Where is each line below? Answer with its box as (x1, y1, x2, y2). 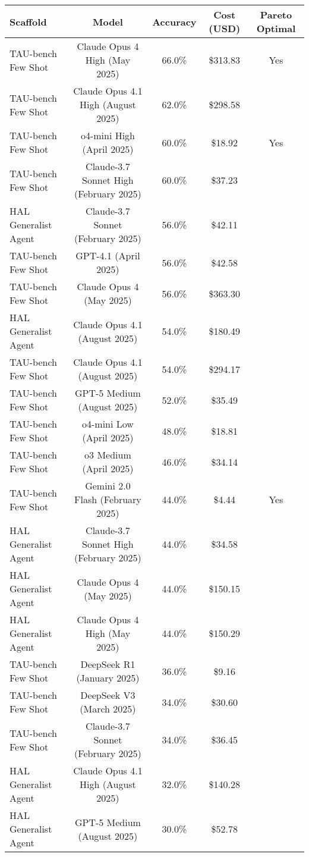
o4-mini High (80, 128, 135, 142)
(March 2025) (80, 702, 136, 715)
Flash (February (74, 492, 141, 506)
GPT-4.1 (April (75, 249, 140, 262)
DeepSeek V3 (80, 688, 135, 702)
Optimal (256, 21, 296, 35)
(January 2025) (76, 671, 140, 685)
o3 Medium (84, 448, 131, 462)
